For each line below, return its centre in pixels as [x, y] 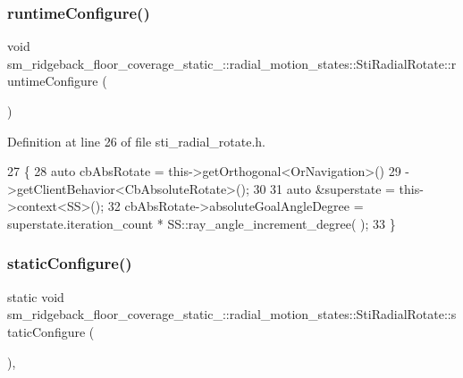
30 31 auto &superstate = [324, 188]
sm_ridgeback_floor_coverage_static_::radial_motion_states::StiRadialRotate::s [232, 314]
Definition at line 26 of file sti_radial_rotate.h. [136, 141]
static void [36, 296]
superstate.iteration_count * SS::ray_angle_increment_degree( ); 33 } [202, 223]
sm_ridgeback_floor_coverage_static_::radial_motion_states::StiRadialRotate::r [232, 63]
